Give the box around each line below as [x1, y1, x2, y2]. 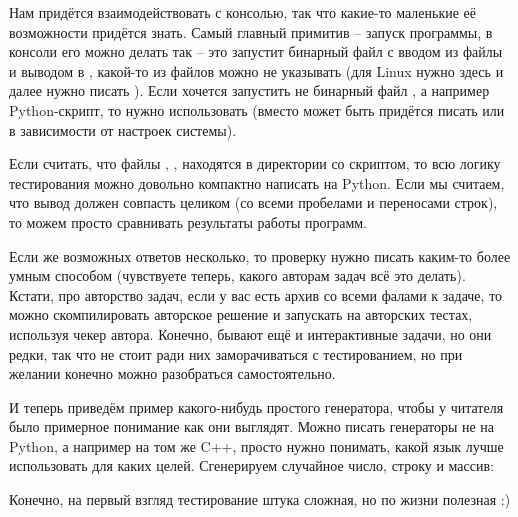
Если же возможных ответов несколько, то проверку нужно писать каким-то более [9, 245, 511, 266]
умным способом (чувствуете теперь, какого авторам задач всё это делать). [9, 265, 466, 286]
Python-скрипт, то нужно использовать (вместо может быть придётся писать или [9, 99, 505, 120]
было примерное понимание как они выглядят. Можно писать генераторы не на [9, 416, 495, 437]
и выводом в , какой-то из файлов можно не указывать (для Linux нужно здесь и [9, 60, 504, 81]
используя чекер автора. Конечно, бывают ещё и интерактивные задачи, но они [9, 323, 492, 344]
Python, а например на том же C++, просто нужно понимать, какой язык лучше [9, 435, 504, 456]
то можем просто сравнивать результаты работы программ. [9, 211, 368, 232]
